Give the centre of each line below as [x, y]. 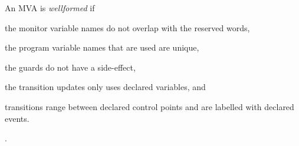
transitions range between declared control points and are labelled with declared [149, 106]
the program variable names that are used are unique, [102, 47]
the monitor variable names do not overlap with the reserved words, [127, 27]
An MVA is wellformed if [50, 8]
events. [17, 118]
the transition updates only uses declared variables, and [105, 87]
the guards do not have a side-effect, [70, 67]
